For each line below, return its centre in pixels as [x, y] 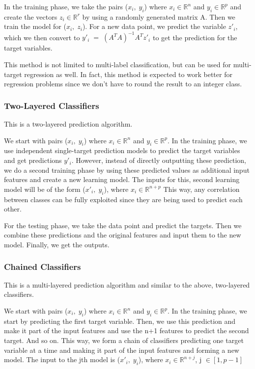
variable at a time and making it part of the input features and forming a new [122, 350]
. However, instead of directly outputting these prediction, [159, 160]
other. [13, 209]
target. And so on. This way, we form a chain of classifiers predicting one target [124, 340]
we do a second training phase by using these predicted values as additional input [127, 170]
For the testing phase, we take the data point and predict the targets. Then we [123, 225]
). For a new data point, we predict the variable [154, 26]
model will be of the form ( [45, 189]
